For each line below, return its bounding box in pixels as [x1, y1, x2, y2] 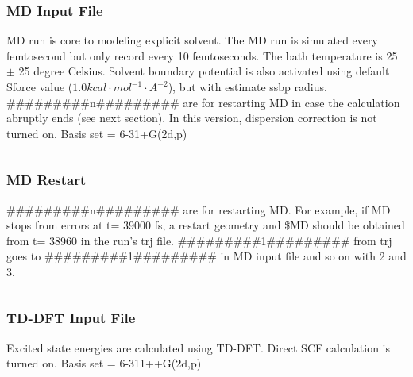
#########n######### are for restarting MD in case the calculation [6, 94, 400, 110]
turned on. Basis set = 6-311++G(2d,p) [6, 355, 202, 371]
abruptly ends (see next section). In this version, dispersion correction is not [6, 110, 377, 126]
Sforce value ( [6, 79, 73, 94]
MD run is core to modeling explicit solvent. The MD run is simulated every [6, 32, 378, 48]
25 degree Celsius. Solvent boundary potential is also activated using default [18, 63, 390, 79]
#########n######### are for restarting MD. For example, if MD [6, 201, 391, 217]
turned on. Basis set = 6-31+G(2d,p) [6, 125, 187, 141]
